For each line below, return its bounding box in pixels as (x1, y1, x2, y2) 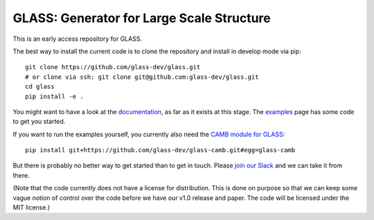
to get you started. (12, 118, 66, 126)
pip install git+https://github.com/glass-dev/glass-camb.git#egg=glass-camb (25, 146, 296, 154)
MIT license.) (12, 203, 51, 212)
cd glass (25, 83, 55, 91)
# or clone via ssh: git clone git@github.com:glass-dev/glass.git (25, 73, 259, 81)
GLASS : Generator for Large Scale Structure (12, 10, 271, 26)
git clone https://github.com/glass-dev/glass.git (25, 63, 201, 71)
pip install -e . (25, 92, 84, 100)
